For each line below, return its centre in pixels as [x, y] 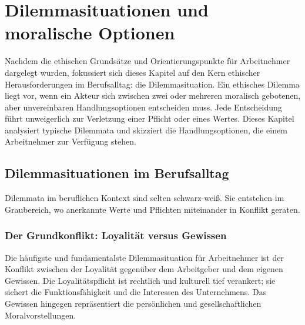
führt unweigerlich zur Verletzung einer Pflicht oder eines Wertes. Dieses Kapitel [150, 118]
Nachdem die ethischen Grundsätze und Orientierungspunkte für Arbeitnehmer [148, 61]
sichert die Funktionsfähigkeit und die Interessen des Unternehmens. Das [136, 292]
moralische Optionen [90, 33]
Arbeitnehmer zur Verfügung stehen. [71, 141]
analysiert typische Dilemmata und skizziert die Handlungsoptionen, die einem [146, 130]
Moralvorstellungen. [41, 315]
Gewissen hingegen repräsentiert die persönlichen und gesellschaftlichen [133, 304]
